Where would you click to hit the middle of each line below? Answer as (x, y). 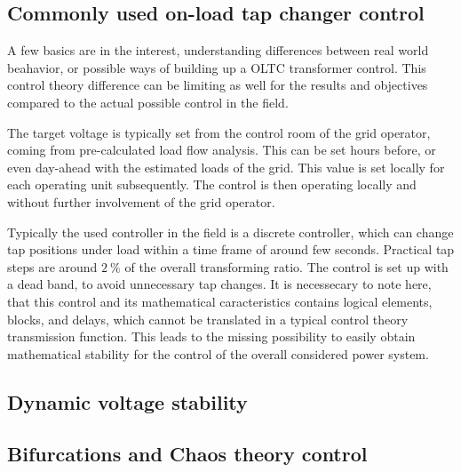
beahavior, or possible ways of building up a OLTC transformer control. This (217, 67)
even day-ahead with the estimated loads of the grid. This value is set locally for (226, 167)
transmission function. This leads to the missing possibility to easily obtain (211, 336)
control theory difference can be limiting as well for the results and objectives (218, 85)
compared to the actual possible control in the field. (148, 102)
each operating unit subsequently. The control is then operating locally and (212, 184)
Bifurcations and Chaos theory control (187, 454)
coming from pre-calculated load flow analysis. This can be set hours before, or (222, 150)
